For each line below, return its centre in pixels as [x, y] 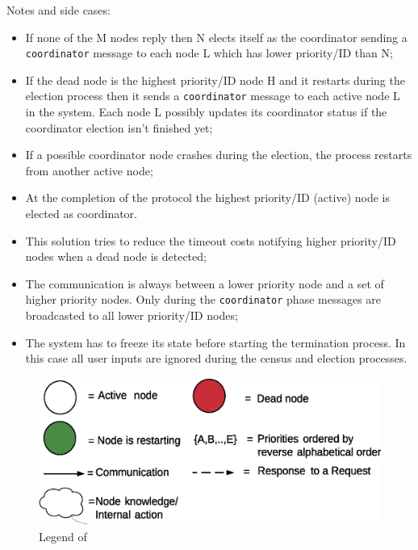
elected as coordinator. [82, 214]
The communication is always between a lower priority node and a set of [205, 283]
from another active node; [89, 170]
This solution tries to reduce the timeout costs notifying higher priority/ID [211, 240]
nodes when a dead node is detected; [116, 256]
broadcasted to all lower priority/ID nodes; [132, 315]
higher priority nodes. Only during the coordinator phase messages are [203, 299]
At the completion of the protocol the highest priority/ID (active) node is [207, 197]
